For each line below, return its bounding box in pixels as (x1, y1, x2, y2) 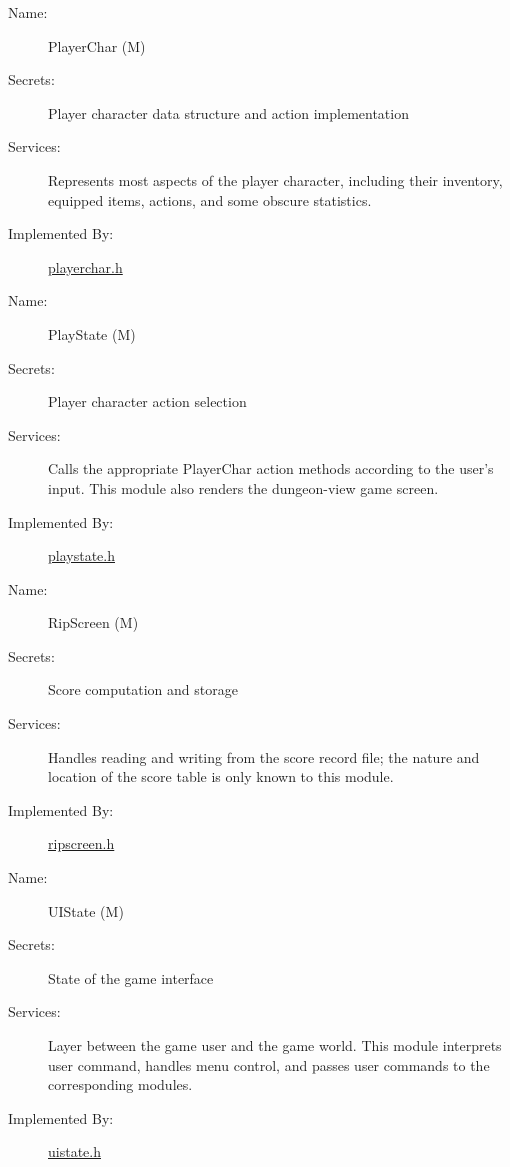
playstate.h (48, 545, 115, 566)
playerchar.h (48, 256, 123, 277)
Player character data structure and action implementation (48, 102, 409, 123)
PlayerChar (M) (48, 35, 146, 56)
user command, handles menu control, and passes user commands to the (48, 1054, 490, 1075)
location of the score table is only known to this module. (48, 766, 394, 787)
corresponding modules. (48, 1074, 193, 1095)
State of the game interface (48, 967, 214, 988)
